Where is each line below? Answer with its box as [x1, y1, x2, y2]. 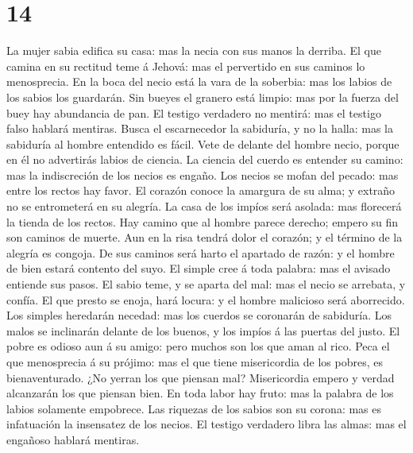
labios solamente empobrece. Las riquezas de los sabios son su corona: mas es [6, 400, 382, 416]
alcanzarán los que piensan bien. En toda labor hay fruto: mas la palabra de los [6, 385, 394, 401]
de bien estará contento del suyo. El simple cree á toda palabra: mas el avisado [6, 260, 391, 277]
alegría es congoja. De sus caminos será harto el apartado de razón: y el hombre [6, 244, 395, 261]
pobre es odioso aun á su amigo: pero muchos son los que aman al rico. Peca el [6, 338, 390, 354]
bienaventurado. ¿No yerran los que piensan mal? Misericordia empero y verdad [6, 369, 395, 385]
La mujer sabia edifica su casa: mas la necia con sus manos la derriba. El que [6, 42, 381, 59]
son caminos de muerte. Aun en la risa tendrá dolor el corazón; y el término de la [6, 229, 403, 246]
